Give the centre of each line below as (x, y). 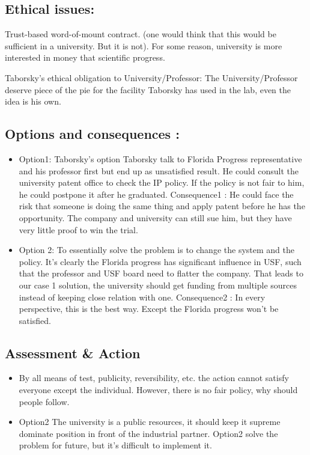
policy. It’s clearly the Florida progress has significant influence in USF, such (160, 261)
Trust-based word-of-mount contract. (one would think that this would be (141, 34)
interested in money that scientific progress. (85, 57)
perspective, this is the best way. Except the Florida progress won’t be (149, 309)
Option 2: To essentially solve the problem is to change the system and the (157, 250)
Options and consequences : (92, 134)
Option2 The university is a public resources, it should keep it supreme (150, 422)
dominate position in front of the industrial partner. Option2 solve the (148, 433)
